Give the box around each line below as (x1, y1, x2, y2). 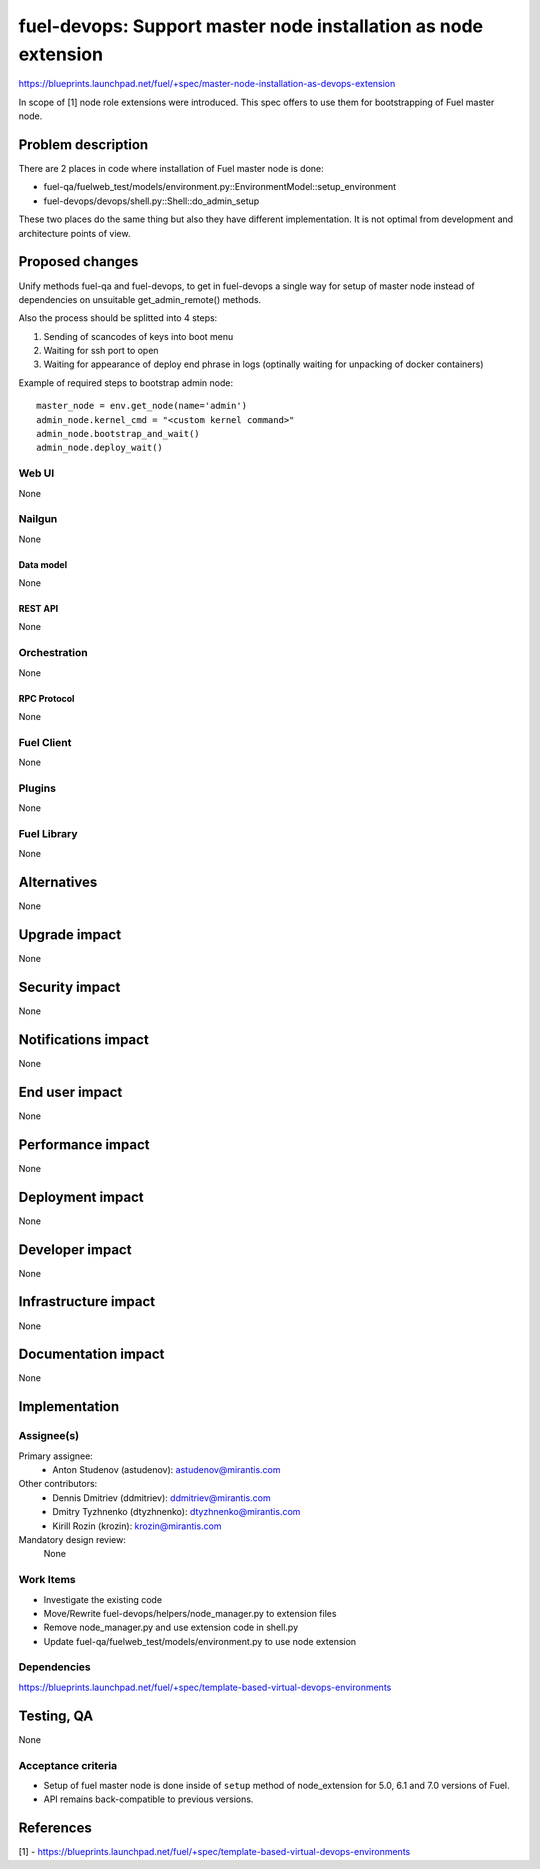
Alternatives (18, 874, 98, 891)
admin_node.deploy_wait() (36, 442, 164, 454)
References (18, 1820, 92, 1837)
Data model (18, 558, 68, 570)
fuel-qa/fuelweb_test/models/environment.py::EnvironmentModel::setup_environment (43, 181, 397, 193)
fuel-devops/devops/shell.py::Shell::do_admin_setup (43, 195, 260, 207)
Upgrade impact (18, 926, 122, 944)
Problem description (18, 136, 149, 153)
